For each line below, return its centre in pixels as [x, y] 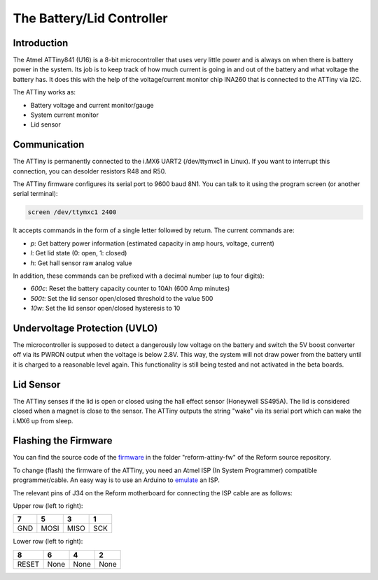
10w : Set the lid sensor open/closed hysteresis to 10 [105, 309]
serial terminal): [35, 194]
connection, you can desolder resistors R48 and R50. [90, 171]
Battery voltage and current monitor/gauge [92, 105]
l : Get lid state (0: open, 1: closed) [79, 253]
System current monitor [65, 115]
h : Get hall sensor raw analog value [81, 263]
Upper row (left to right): [48, 506]
